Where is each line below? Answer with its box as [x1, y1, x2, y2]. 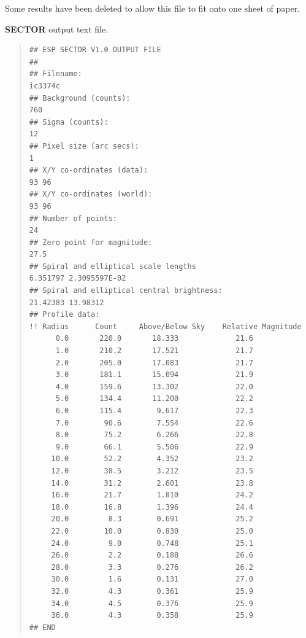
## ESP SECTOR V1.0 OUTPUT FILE [29, 45, 161, 55]
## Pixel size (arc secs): [29, 141, 139, 150]
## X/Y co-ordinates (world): [29, 190, 153, 199]
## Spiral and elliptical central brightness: [29, 286, 223, 295]
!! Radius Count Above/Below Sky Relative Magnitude [29, 322, 302, 331]
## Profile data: [29, 310, 100, 319]
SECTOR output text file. [5, 22, 109, 35]
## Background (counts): [29, 93, 131, 103]
